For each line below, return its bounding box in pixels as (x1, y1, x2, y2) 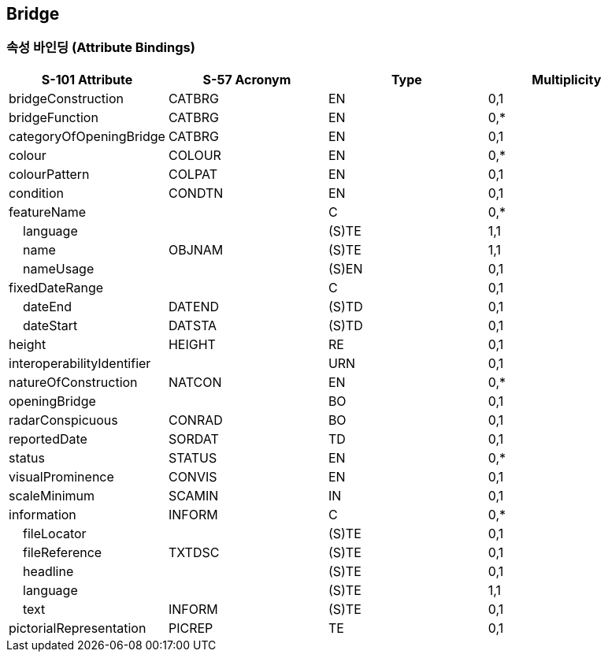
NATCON (168, 374, 222, 390)
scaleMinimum (9, 487, 95, 504)
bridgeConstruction (9, 90, 124, 106)
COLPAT (168, 165, 217, 182)
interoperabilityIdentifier (9, 355, 151, 371)
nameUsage (23, 260, 95, 277)
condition (9, 184, 65, 201)
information (9, 506, 76, 522)
